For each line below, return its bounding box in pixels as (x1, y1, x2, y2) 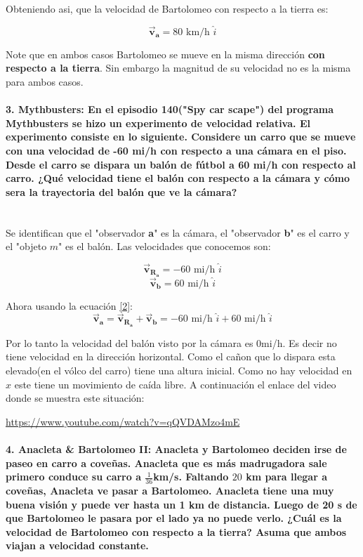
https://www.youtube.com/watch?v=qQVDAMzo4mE (6, 414, 240, 428)
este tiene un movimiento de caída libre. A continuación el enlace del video (14, 376, 336, 391)
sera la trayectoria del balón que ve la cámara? (6, 184, 237, 199)
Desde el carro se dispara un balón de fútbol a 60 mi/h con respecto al (6, 157, 356, 171)
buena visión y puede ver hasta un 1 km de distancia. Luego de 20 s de (6, 497, 357, 511)
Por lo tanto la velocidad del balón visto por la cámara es (6, 335, 253, 350)
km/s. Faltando (153, 469, 229, 484)
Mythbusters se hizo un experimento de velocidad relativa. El (6, 115, 310, 130)
